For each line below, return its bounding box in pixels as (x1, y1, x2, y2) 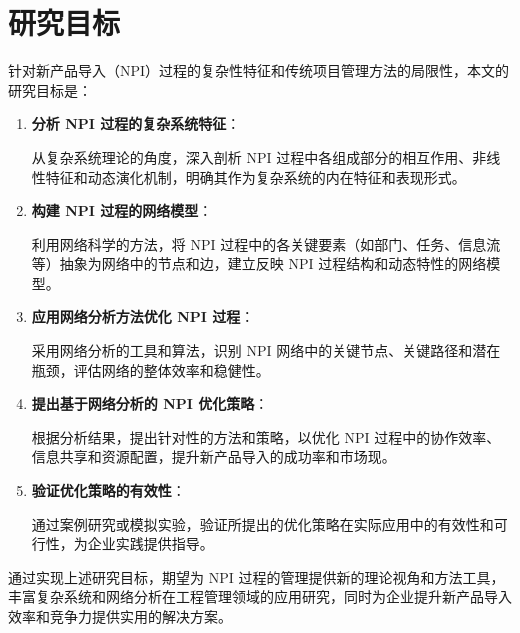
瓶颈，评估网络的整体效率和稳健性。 (31, 359, 270, 380)
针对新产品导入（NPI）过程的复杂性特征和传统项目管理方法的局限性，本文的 (8, 60, 510, 81)
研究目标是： (8, 79, 92, 100)
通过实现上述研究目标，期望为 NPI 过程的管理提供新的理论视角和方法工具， (8, 566, 505, 587)
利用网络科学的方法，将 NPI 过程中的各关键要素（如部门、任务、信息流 (31, 233, 501, 254)
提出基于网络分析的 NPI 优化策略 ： (31, 393, 269, 414)
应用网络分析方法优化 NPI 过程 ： (31, 306, 255, 327)
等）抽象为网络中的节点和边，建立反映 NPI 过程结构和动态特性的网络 (31, 253, 487, 274)
